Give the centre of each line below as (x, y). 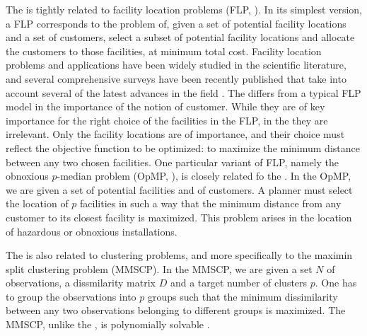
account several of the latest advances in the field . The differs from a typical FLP (183, 92)
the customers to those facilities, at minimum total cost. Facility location (164, 51)
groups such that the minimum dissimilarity (243, 296)
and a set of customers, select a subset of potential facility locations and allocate (180, 37)
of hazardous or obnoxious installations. (92, 231)
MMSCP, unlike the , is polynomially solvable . (108, 324)
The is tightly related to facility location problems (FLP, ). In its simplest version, (184, 9)
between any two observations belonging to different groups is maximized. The (176, 310)
